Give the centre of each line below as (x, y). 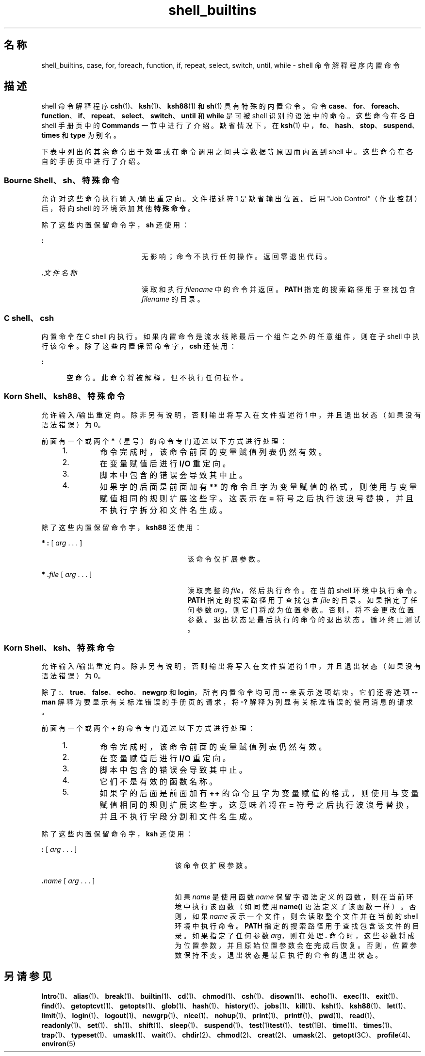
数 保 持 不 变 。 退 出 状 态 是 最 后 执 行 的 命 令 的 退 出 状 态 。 (278, 955)
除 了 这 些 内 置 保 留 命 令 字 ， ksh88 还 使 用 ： (122, 527)
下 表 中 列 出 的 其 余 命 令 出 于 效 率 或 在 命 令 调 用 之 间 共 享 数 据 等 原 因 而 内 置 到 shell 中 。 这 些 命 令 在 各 (227, 152)
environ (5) (58, 1044)
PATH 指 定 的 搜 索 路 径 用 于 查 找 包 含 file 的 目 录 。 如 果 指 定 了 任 (302, 600)
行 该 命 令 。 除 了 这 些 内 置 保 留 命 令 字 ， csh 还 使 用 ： (139, 346)
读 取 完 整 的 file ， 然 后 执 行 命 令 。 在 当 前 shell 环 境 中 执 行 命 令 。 (304, 590)
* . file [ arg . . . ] (67, 574)
